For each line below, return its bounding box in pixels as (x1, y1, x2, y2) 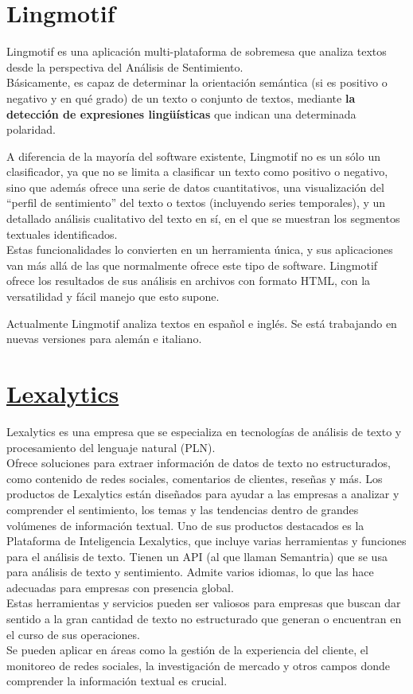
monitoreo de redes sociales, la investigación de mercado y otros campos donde (6, 657, 391, 673)
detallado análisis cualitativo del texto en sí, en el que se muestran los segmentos (6, 210, 400, 227)
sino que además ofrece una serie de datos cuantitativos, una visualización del (6, 178, 384, 195)
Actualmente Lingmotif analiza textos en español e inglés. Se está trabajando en (6, 314, 397, 331)
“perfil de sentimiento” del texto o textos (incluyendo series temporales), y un (6, 194, 386, 211)
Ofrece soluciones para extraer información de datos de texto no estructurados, (6, 454, 391, 471)
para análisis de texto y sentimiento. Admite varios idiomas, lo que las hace (6, 563, 374, 580)
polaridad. (6, 121, 56, 138)
